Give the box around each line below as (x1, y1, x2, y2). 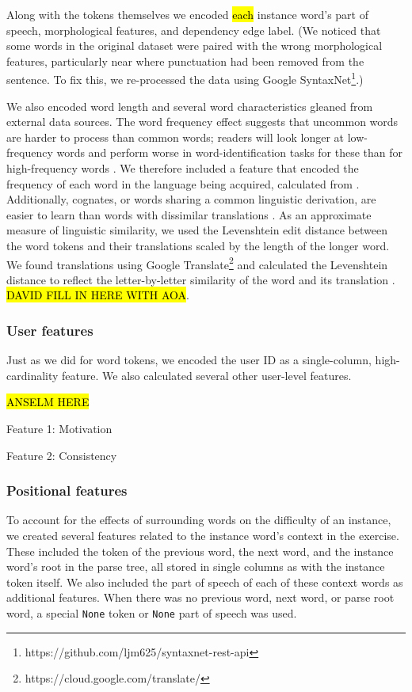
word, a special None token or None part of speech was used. (6, 604, 297, 621)
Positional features (6, 481, 128, 500)
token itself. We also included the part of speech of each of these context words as (6, 573, 403, 590)
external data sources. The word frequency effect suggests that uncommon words (6, 113, 399, 130)
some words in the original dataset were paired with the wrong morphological (6, 37, 383, 54)
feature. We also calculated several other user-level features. (62, 367, 352, 383)
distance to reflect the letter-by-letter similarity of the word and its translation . (6, 271, 395, 287)
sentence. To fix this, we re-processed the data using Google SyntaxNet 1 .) (6, 69, 364, 88)
